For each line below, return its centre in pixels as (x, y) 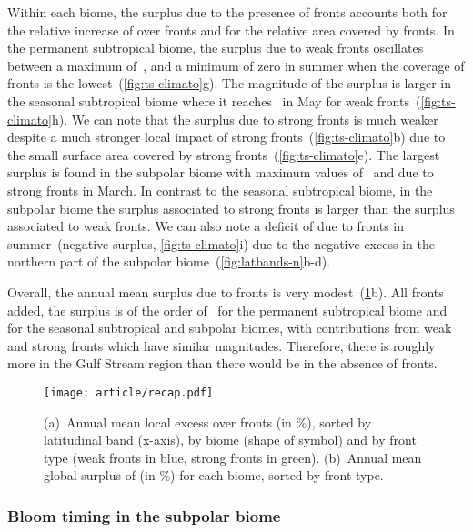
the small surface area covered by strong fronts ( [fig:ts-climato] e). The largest (224, 154)
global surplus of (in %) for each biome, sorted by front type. (214, 475)
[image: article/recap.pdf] (129, 392)
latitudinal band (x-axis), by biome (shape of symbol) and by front (230, 440)
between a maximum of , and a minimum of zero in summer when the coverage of (236, 65)
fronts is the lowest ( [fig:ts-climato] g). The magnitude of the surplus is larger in (229, 83)
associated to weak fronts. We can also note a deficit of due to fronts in (206, 226)
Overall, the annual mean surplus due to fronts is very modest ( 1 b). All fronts (226, 291)
